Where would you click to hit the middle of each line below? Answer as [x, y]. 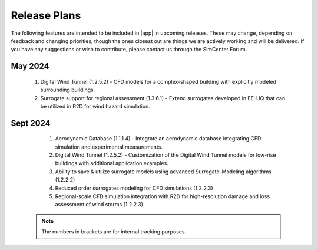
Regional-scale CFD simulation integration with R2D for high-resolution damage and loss [163, 196]
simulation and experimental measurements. [109, 147]
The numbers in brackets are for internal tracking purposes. [114, 232]
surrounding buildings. [68, 90]
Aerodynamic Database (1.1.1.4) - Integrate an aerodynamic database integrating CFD [158, 139]
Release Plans [46, 15]
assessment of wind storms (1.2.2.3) [99, 205]
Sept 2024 [31, 123]
